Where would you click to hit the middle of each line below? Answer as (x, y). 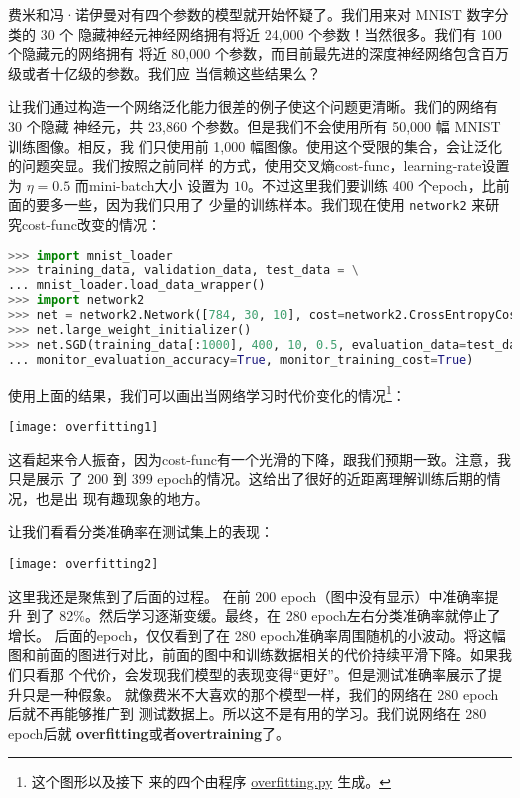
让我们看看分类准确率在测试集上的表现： (141, 531)
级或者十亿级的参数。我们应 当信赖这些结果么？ (164, 72)
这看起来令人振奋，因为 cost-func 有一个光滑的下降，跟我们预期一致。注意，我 (259, 458)
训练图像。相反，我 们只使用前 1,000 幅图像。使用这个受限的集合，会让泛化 (255, 145)
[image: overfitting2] (83, 563)
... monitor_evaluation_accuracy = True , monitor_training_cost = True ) (241, 359)
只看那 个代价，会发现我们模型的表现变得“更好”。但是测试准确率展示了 (254, 673)
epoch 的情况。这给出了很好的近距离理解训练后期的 (322, 478)
